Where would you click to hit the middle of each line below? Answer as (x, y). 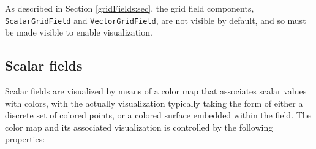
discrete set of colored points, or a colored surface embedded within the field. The (158, 115)
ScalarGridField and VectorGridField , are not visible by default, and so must (156, 20)
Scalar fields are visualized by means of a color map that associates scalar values (156, 91)
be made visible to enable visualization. (79, 32)
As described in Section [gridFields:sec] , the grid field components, (130, 8)
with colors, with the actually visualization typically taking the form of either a (154, 103)
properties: (25, 139)
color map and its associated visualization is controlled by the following (139, 127)
